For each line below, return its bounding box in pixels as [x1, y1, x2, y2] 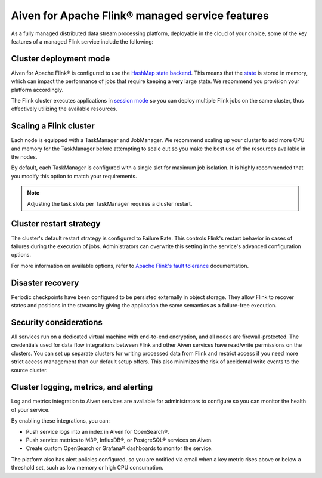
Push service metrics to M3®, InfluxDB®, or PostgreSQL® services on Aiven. [26, 436, 213, 443]
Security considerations [11, 317, 103, 328]
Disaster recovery [11, 277, 79, 288]
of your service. [11, 406, 50, 413]
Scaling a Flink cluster [11, 121, 95, 131]
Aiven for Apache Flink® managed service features [11, 9, 270, 22]
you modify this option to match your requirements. [11, 172, 137, 180]
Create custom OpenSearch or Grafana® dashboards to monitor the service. [26, 445, 213, 452]
